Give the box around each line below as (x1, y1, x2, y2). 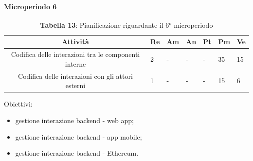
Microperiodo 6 (4, 1, 57, 11)
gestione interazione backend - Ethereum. (15, 148, 139, 158)
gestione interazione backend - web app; (15, 115, 134, 125)
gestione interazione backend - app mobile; (15, 131, 142, 142)
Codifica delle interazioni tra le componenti (11, 49, 140, 59)
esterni (65, 80, 86, 90)
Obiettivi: (4, 99, 33, 109)
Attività (62, 36, 89, 47)
